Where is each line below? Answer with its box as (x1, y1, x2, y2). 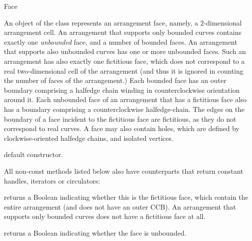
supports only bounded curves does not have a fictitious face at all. (4, 211, 206, 221)
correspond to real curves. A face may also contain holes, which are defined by (4, 123, 240, 134)
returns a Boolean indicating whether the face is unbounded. (4, 227, 187, 238)
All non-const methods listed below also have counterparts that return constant (4, 165, 244, 176)
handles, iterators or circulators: (4, 175, 100, 186)
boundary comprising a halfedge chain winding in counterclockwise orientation (4, 84, 240, 95)
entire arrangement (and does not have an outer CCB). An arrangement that (4, 201, 236, 212)
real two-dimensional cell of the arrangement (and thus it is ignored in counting (4, 65, 244, 76)
